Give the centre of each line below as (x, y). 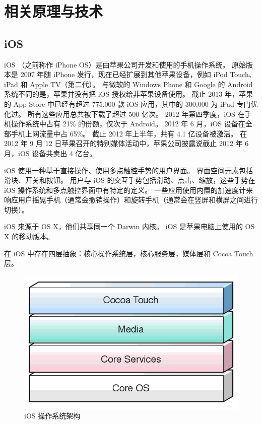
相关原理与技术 (54, 11)
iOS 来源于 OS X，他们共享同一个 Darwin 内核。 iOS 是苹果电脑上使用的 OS (129, 226)
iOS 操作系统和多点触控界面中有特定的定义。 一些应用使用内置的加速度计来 (128, 190)
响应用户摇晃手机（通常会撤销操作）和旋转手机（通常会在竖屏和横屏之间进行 (131, 200)
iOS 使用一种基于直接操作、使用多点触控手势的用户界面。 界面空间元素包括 (128, 170)
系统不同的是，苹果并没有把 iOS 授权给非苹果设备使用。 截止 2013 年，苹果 (128, 94)
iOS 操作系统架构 (52, 416)
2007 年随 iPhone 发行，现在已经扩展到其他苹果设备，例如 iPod (124, 74)
